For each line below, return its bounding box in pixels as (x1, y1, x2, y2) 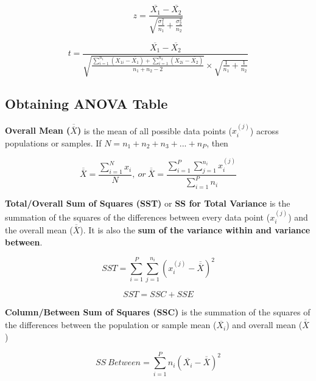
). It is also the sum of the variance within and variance (80, 224, 311, 236)
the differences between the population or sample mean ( (5, 318, 217, 331)
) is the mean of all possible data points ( (77, 124, 232, 137)
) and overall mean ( (226, 318, 303, 331)
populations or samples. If (5, 136, 102, 149)
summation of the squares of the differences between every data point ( (5, 210, 270, 223)
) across (250, 124, 279, 137)
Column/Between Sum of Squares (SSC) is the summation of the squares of (5, 306, 311, 318)
